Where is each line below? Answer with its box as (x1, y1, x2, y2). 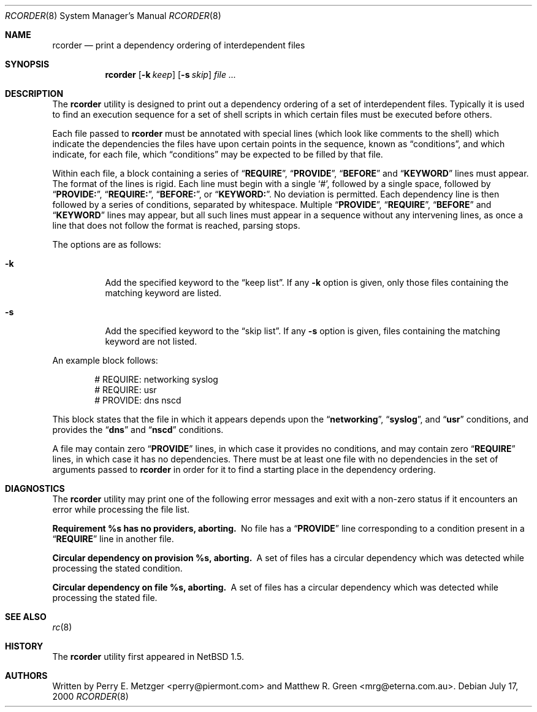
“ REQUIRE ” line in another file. (52, 534, 174, 544)
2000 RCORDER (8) (52, 691, 129, 702)
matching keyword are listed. (105, 288, 222, 298)
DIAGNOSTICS (5, 483, 65, 494)
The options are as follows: (52, 239, 161, 250)
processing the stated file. (52, 592, 158, 603)
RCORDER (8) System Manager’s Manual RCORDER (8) (5, 10, 221, 21)
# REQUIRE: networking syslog (94, 374, 218, 385)
